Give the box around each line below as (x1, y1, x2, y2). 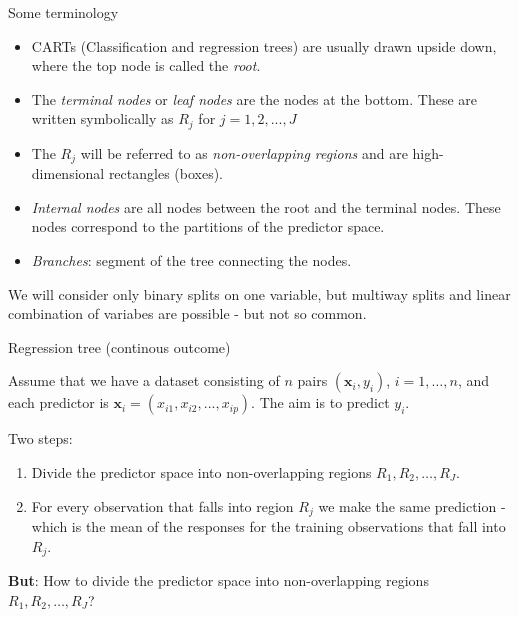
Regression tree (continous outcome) (8, 336, 231, 357)
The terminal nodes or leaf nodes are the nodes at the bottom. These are (31, 88, 477, 109)
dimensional (31, 163, 105, 184)
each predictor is (8, 392, 109, 413)
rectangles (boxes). (108, 163, 224, 184)
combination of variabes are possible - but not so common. (8, 303, 367, 324)
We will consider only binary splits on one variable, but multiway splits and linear (8, 283, 511, 304)
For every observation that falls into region (31, 495, 294, 516)
